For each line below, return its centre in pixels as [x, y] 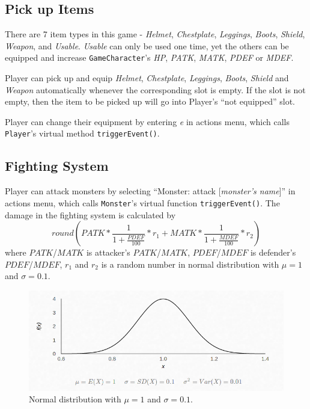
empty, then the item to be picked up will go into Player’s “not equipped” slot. [150, 101]
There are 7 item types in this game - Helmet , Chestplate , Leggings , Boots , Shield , [155, 34]
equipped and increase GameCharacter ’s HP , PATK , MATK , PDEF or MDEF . [149, 57]
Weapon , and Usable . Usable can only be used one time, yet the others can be [147, 45]
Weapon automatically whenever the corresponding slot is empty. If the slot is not [155, 89]
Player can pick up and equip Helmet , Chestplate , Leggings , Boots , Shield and [147, 78]
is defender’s [273, 252]
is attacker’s [108, 252]
